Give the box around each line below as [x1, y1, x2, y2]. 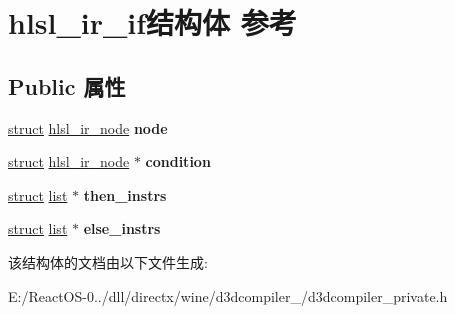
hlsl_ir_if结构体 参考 [8, 2, 297, 43]
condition [145, 151, 211, 172]
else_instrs [83, 218, 161, 239]
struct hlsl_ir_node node [8, 117, 168, 138]
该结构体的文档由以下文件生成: [8, 251, 208, 272]
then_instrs [83, 184, 167, 205]
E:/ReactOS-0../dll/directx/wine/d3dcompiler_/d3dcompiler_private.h [8, 285, 448, 306]
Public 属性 [8, 70, 126, 101]
